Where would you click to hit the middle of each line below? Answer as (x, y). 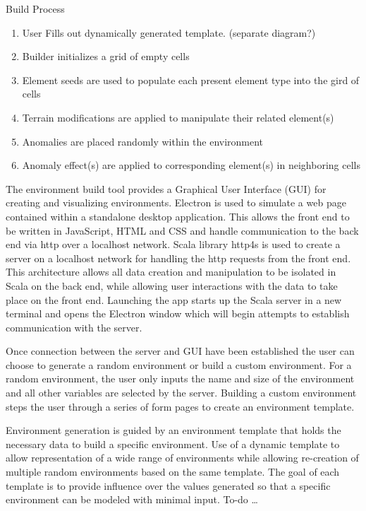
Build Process (35, 8)
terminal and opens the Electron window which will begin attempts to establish (178, 313)
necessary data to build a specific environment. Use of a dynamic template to (173, 444)
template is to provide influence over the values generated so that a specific (168, 485)
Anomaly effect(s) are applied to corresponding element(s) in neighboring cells (191, 165)
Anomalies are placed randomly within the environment (143, 141)
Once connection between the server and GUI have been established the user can (180, 351)
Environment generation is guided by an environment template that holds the (173, 430)
